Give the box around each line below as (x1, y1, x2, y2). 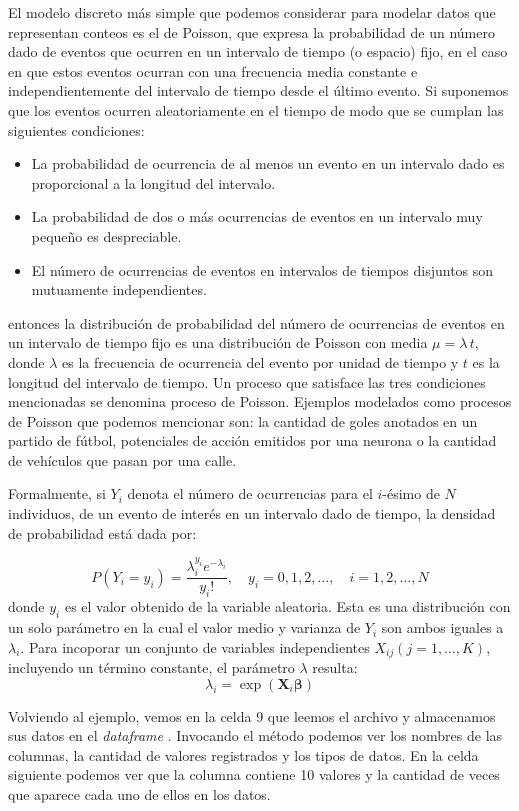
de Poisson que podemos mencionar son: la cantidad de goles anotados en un (8, 410, 478, 431)
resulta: (312, 657, 358, 678)
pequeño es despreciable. (31, 225, 182, 246)
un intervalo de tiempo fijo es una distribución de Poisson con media (8, 332, 428, 353)
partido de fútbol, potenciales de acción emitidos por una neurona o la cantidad (8, 430, 497, 451)
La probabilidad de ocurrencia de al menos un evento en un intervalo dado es (31, 153, 505, 174)
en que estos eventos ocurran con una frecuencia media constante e (8, 60, 418, 81)
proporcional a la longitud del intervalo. (31, 172, 276, 193)
